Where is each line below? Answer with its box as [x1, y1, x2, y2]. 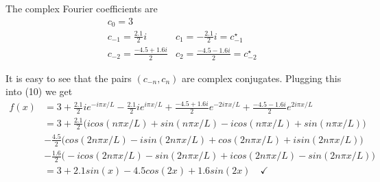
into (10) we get [5, 84, 73, 99]
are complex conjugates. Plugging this [181, 70, 342, 85]
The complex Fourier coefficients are [5, 1, 158, 15]
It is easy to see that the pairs [5, 70, 132, 85]
